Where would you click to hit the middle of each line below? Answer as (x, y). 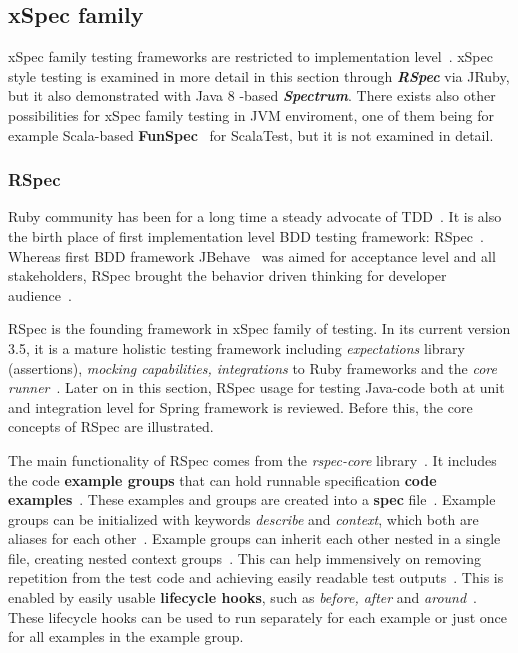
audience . (40, 294)
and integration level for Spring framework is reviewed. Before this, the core (240, 406)
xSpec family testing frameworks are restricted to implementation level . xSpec (250, 56)
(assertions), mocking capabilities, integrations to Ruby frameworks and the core (252, 367)
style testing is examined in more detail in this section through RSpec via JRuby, (259, 75)
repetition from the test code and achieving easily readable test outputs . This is (256, 577)
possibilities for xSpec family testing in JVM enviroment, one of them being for (251, 114)
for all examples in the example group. (126, 636)
